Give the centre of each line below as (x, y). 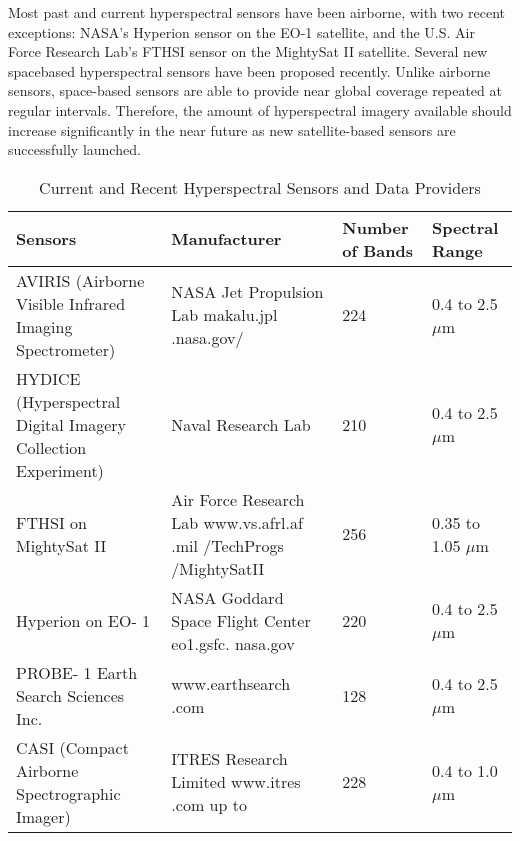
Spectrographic (68, 793)
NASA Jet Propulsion (247, 292)
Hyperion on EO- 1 (83, 620)
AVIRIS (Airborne (80, 280)
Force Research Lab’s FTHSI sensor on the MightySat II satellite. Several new (248, 51)
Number (375, 227)
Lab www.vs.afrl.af (237, 522)
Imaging (44, 326)
